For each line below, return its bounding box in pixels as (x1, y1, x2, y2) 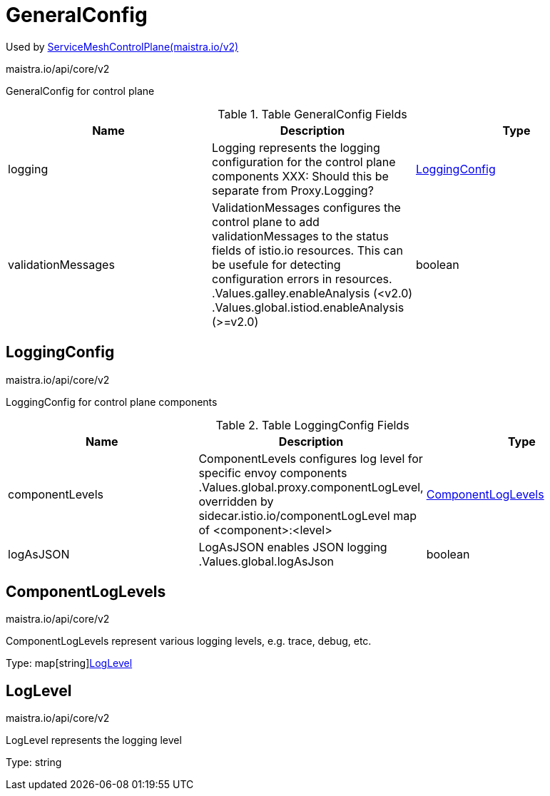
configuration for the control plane (211, 154, 396, 169)
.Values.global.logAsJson (198, 553, 335, 568)
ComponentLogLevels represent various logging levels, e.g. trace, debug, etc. (6, 635, 372, 648)
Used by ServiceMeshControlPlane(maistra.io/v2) (6, 40, 239, 53)
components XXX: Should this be (211, 168, 389, 183)
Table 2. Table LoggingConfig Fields (215, 417, 409, 432)
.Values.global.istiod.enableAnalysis (211, 300, 404, 315)
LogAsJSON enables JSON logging (198, 539, 387, 554)
